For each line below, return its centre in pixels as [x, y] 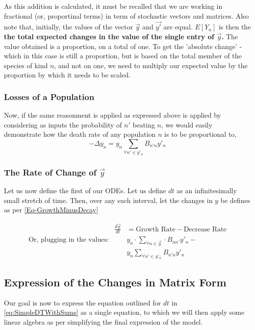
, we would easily [187, 124]
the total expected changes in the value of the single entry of [109, 36]
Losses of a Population [49, 96]
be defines [235, 200]
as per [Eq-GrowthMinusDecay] [51, 210]
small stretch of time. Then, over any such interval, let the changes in [108, 200]
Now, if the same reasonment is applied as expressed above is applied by [113, 115]
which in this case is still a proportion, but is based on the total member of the [123, 56]
